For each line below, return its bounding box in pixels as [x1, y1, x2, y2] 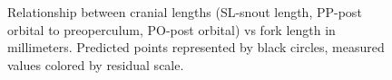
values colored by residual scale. [7, 55, 184, 74]
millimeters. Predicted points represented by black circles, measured [7, 38, 385, 57]
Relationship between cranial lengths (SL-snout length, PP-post [7, 3, 362, 21]
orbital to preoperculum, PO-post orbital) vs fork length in [7, 20, 336, 39]
